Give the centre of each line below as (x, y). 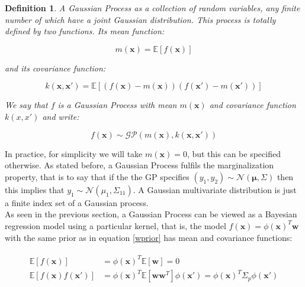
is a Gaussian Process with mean (117, 105)
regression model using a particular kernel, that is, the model (115, 225)
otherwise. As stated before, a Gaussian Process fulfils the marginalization (139, 165)
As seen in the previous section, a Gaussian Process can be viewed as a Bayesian (151, 214)
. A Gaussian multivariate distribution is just (215, 189)
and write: (61, 116)
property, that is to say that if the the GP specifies (97, 176)
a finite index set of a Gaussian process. (77, 202)
